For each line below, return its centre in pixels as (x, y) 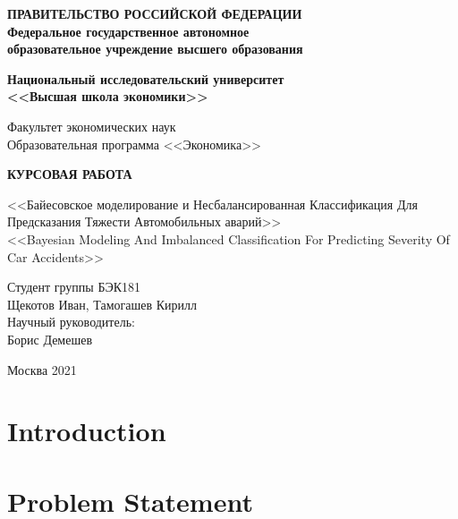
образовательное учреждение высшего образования (155, 49)
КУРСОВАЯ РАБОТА (70, 174)
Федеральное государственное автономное (128, 31)
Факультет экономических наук (92, 126)
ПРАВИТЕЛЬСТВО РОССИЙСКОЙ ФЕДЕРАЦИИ (155, 13)
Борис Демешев (50, 339)
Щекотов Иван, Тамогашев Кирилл (102, 304)
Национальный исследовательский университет (146, 78)
